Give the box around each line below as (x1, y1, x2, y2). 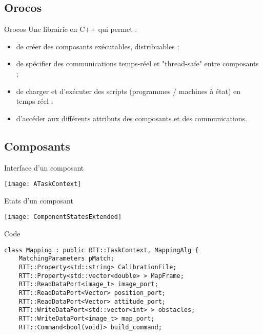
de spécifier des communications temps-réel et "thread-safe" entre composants (16, 58, 259, 69)
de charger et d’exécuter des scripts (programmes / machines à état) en (16, 85, 241, 96)
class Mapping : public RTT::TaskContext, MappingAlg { (4, 246, 199, 254)
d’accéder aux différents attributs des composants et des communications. (16, 113, 247, 123)
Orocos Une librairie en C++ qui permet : (4, 24, 137, 34)
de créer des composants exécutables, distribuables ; (16, 41, 179, 51)
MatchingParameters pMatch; (18, 255, 114, 263)
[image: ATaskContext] (4, 180, 82, 188)
